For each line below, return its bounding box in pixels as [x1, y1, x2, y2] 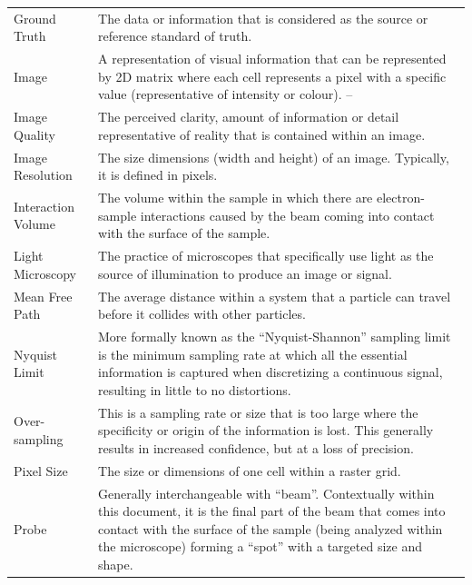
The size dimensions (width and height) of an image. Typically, [98, 147, 449, 166]
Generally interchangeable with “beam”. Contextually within [98, 483, 435, 502]
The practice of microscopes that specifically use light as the [98, 246, 434, 265]
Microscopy [14, 263, 76, 283]
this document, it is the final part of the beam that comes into [98, 501, 446, 521]
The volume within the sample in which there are [98, 188, 373, 207]
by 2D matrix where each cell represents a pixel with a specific [98, 66, 447, 85]
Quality [14, 124, 55, 144]
